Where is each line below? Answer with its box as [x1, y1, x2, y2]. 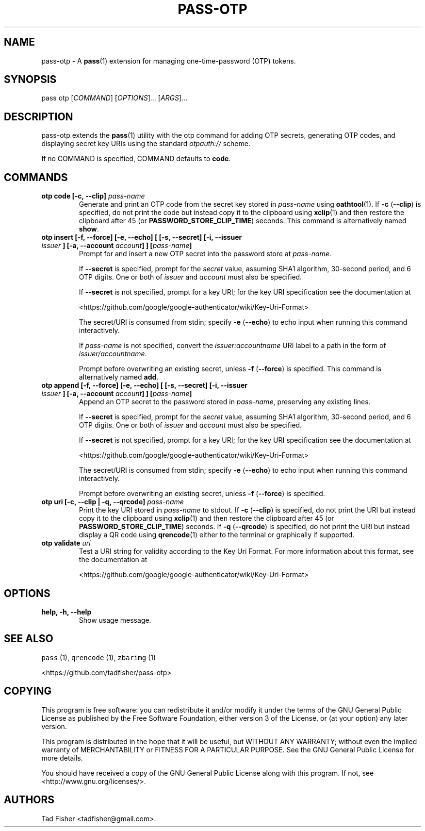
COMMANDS [4, 171, 68, 183]
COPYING [4, 685, 52, 698]
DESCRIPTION [4, 110, 73, 123]
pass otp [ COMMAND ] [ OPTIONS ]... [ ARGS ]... [41, 94, 188, 102]
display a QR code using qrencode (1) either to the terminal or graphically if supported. [79, 531, 355, 539]
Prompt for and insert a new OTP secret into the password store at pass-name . [79, 249, 331, 258]
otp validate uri [41, 539, 91, 548]
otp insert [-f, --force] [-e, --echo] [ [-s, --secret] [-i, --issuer [41, 233, 242, 242]
